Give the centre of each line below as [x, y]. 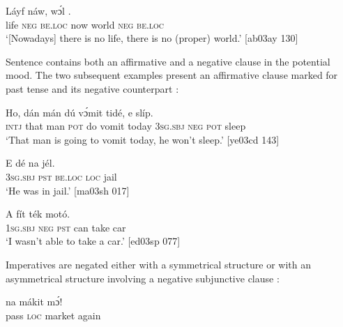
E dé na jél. [30, 163]
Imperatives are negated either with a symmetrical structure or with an [158, 264]
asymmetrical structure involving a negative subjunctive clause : [143, 278]
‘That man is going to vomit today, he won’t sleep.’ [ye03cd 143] [143, 139]
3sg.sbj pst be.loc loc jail [61, 176]
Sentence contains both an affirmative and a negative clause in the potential [168, 61]
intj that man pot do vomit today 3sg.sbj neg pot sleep [126, 126]
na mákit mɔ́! [34, 302]
